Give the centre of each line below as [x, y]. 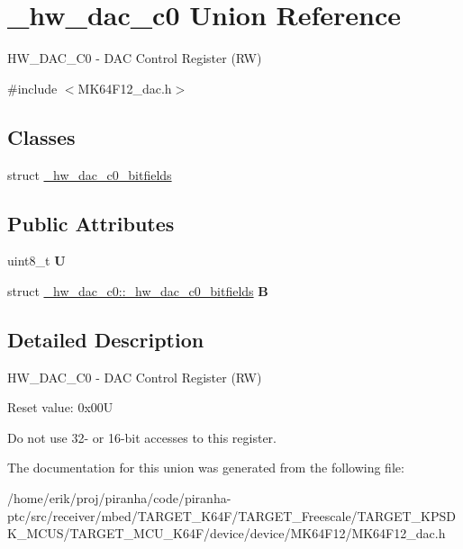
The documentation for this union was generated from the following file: [206, 468]
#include [32, 88]
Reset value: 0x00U [60, 407]
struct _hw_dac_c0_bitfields [90, 174]
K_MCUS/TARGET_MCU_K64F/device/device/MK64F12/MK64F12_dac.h [227, 533]
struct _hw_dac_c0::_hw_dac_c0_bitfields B [138, 290]
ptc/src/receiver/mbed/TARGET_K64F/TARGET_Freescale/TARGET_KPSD [231, 515]
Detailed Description [106, 339]
